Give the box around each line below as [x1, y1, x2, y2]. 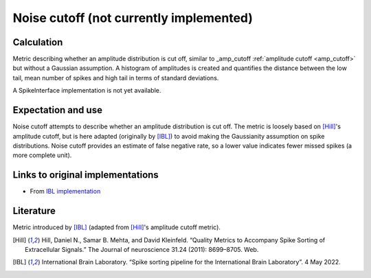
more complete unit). [12, 151, 72, 159]
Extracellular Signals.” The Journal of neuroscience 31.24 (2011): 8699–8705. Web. [25, 245, 259, 253]
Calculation [12, 36, 63, 48]
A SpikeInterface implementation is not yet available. [12, 86, 161, 95]
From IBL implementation [30, 187, 101, 196]
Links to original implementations [12, 169, 159, 181]
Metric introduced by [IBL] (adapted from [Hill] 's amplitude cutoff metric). [12, 223, 221, 231]
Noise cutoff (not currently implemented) [12, 10, 254, 25]
